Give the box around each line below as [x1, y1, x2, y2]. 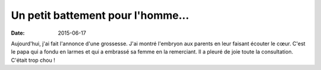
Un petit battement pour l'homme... [11, 9, 190, 22]
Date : [11, 29, 25, 36]
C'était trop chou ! [11, 56, 56, 64]
